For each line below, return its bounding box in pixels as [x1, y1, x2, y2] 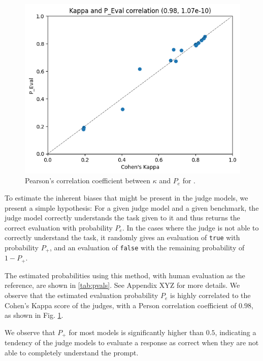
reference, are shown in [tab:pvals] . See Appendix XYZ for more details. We [5, 280, 240, 290]
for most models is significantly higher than [69, 326, 204, 337]
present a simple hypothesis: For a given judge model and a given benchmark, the [5, 202, 259, 213]
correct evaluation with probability [5, 222, 113, 233]
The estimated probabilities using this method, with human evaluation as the [5, 270, 245, 280]
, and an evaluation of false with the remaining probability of [50, 242, 245, 252]
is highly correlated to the [170, 290, 251, 301]
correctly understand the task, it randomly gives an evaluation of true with [5, 232, 240, 243]
